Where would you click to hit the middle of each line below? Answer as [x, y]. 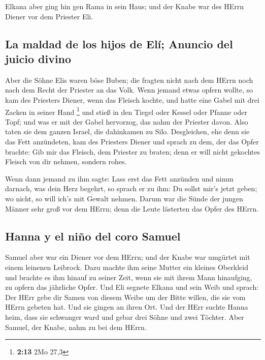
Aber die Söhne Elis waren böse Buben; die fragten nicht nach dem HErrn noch [129, 80]
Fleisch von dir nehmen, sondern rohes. [66, 161]
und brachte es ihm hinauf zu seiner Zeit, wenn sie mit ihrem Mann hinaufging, [129, 277]
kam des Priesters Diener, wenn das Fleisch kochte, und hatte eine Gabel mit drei [132, 99]
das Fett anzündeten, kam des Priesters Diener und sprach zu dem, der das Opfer [132, 141]
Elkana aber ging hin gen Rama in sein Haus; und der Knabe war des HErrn [125, 6]
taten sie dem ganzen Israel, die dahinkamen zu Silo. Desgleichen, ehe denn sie [127, 131]
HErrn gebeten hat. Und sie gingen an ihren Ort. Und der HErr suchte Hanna [127, 307]
